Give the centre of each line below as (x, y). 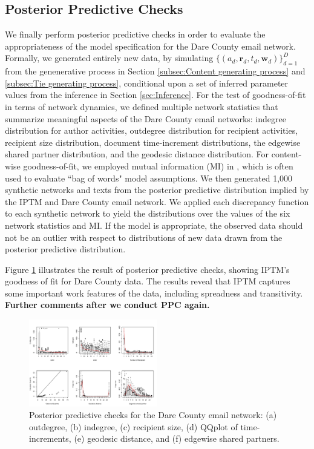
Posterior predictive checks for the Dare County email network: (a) (153, 415)
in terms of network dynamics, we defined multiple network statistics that (142, 106)
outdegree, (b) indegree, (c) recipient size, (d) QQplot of (133, 426)
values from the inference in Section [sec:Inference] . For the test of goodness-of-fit (155, 95)
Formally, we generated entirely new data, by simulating (109, 58)
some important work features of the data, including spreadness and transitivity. (154, 293)
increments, (50, 438)
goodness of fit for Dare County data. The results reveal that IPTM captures (148, 281)
